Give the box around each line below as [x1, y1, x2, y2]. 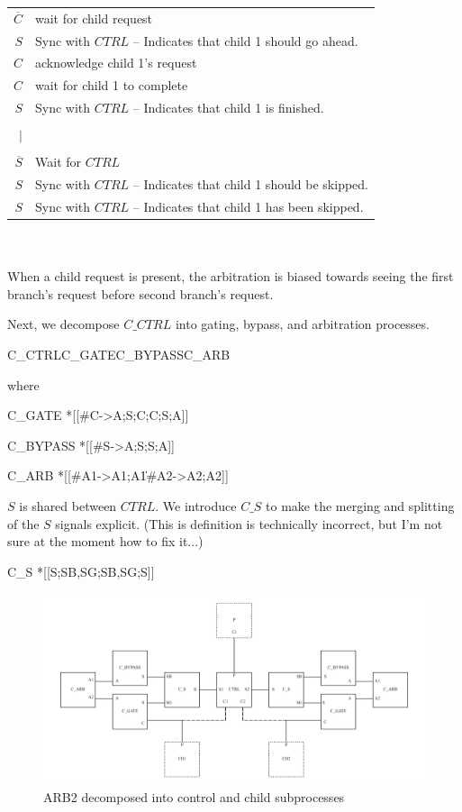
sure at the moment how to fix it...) [7, 532, 204, 551]
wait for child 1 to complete [35, 76, 188, 95]
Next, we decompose [7, 315, 120, 333]
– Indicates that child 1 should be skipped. [132, 175, 368, 194]
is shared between [19, 497, 117, 515]
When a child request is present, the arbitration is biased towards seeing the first [7, 267, 454, 286]
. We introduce [155, 497, 237, 515]
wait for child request [35, 8, 153, 27]
